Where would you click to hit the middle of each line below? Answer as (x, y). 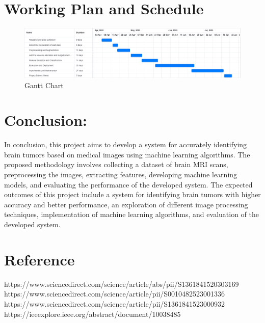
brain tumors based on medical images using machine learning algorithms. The (127, 154)
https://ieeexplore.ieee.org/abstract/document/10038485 (92, 314)
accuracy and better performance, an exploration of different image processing (126, 204)
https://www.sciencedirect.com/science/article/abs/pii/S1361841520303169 (122, 284)
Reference (39, 259)
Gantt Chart (44, 85)
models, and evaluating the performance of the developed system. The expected (128, 184)
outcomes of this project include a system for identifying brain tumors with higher (132, 194)
